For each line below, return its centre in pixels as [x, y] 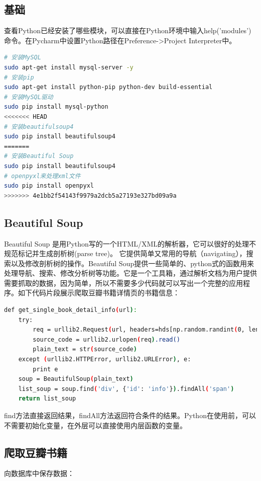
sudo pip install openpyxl [49, 186]
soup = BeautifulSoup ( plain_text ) [76, 379]
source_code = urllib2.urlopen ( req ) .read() [106, 339]
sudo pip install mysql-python [56, 107]
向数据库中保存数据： [39, 473]
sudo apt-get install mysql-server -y [69, 67]
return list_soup [47, 399]
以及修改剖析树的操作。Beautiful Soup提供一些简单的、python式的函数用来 [133, 263]
